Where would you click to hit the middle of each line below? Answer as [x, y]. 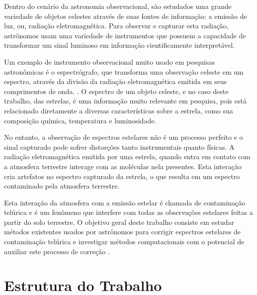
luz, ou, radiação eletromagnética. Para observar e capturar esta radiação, [116, 26]
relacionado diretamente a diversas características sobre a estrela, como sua [119, 110]
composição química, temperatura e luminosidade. [80, 120]
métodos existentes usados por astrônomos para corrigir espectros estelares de [122, 232]
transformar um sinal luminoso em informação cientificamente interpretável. [120, 45]
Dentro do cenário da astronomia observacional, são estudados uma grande [118, 6]
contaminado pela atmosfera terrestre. [62, 186]
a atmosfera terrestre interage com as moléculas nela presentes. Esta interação [123, 166]
